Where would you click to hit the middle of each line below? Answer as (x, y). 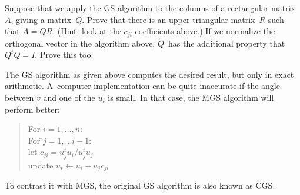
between (19, 97)
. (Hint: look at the (87, 31)
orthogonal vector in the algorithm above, (80, 43)
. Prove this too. (64, 54)
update (41, 165)
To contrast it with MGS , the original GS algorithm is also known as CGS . (140, 185)
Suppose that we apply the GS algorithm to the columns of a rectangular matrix (150, 8)
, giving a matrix (41, 19)
